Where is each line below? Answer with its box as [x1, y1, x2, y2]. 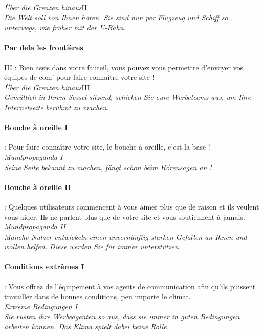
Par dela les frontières [4, 42, 83, 53]
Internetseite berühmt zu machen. [4, 101, 109, 112]
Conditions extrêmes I [4, 261, 84, 272]
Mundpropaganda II [4, 221, 65, 232]
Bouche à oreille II [4, 181, 71, 192]
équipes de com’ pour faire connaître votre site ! [4, 72, 155, 82]
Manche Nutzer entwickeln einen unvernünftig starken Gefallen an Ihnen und [4, 231, 247, 242]
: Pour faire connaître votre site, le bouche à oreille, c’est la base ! [4, 141, 210, 152]
